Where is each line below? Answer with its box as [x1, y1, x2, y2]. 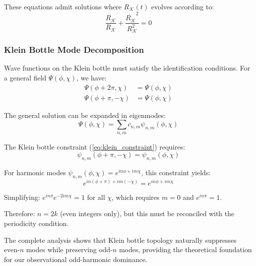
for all [87, 191, 105, 202]
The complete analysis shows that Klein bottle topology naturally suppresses [4, 234, 237, 245]
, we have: [76, 72, 107, 82]
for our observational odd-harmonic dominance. [4, 254, 147, 264]
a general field [4, 72, 46, 82]
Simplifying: [4, 191, 41, 202]
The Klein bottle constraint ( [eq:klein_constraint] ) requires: [4, 141, 185, 152]
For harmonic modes [4, 167, 66, 178]
